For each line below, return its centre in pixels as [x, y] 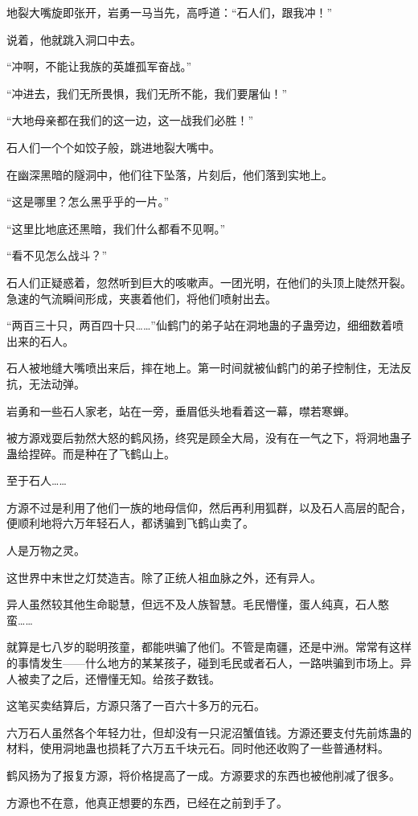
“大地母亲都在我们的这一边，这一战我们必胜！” [130, 120]
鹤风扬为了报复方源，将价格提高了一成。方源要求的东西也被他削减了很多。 [203, 775]
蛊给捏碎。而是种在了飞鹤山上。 [91, 453]
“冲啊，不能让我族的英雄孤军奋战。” [99, 66]
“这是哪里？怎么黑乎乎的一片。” [88, 201]
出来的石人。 [40, 340]
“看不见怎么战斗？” [57, 255]
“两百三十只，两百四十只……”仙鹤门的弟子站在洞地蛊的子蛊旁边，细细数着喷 [205, 325]
